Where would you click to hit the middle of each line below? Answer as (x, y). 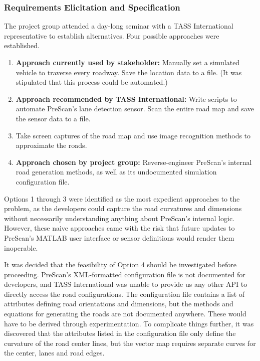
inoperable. (21, 247)
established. (22, 45)
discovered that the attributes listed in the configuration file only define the (120, 333)
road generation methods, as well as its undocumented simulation (116, 172)
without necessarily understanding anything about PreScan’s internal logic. (119, 218)
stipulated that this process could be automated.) (92, 82)
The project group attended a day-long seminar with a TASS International (119, 26)
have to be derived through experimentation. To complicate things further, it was (129, 323)
